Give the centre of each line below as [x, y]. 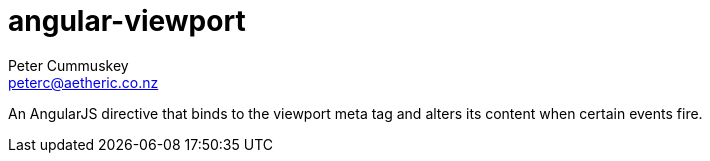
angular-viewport [127, 21]
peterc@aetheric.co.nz [83, 82]
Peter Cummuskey [68, 65]
